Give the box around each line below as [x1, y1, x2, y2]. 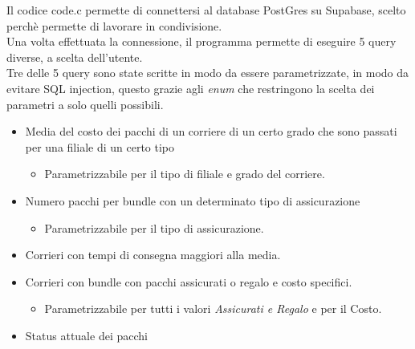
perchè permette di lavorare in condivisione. [6, 17, 222, 34]
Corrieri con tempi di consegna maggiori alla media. [25, 246, 281, 263]
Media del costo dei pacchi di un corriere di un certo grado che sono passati [25, 123, 397, 140]
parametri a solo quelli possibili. [6, 95, 164, 112]
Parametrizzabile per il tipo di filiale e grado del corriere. [44, 165, 325, 182]
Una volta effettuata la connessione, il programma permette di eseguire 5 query [6, 33, 397, 50]
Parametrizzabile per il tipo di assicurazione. [44, 219, 264, 236]
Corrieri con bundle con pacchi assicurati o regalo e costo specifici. [25, 273, 352, 290]
